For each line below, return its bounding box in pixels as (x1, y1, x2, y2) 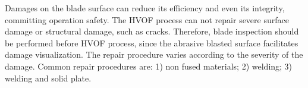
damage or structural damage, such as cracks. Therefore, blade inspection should (5, 25, 299, 37)
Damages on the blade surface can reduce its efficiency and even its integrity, (5, 2, 285, 14)
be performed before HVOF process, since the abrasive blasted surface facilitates (5, 36, 298, 49)
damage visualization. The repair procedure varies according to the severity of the (5, 48, 303, 61)
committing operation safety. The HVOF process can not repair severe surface (5, 13, 289, 26)
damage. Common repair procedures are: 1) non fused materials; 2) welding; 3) (5, 59, 293, 72)
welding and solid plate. (5, 71, 92, 84)
